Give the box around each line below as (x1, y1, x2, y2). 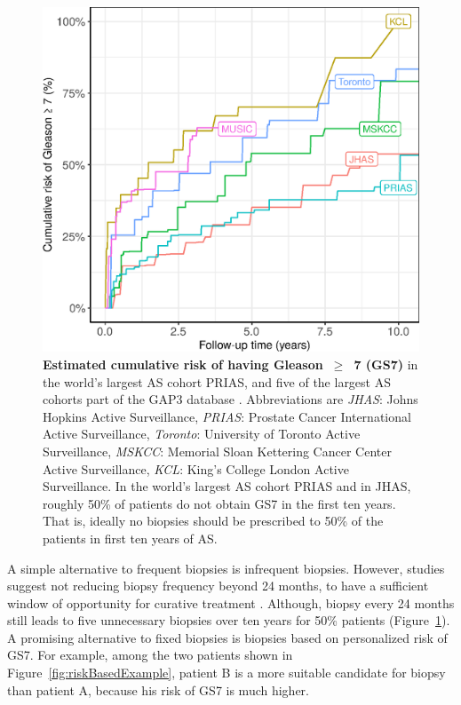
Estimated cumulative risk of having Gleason (43, 354, 323, 373)
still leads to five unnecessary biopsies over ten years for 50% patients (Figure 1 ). (7, 611, 450, 630)
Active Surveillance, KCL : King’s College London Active (43, 459, 349, 478)
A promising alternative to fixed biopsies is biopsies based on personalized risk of (7, 628, 448, 646)
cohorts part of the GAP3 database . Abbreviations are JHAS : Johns (43, 390, 418, 408)
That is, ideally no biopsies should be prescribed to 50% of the (43, 511, 384, 530)
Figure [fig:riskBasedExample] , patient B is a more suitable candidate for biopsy (7, 663, 446, 682)
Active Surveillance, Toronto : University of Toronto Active (43, 424, 361, 443)
